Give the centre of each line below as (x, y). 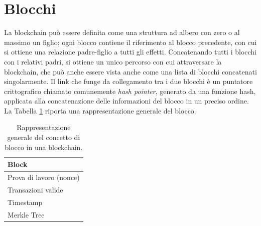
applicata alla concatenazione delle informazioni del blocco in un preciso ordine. (126, 101)
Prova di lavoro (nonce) (44, 177)
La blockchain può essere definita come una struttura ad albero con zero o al (122, 32)
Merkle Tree (26, 214)
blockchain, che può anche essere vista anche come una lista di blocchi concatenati (130, 71)
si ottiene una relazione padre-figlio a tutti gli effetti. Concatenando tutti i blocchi (130, 52)
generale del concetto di (44, 137)
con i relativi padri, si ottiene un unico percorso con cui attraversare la (113, 61)
